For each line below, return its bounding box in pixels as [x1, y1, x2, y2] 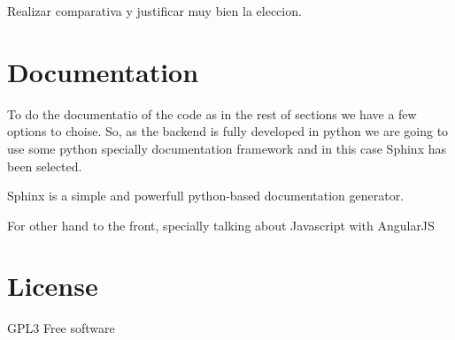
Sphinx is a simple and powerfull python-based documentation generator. [7, 186, 405, 205]
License [7, 268, 98, 304]
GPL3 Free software [7, 319, 115, 337]
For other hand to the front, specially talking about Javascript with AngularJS [7, 215, 435, 234]
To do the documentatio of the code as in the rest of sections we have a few [7, 104, 417, 123]
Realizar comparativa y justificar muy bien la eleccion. [7, 2, 302, 19]
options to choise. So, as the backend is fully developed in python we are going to [7, 122, 449, 140]
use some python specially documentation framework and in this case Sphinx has [7, 139, 446, 157]
